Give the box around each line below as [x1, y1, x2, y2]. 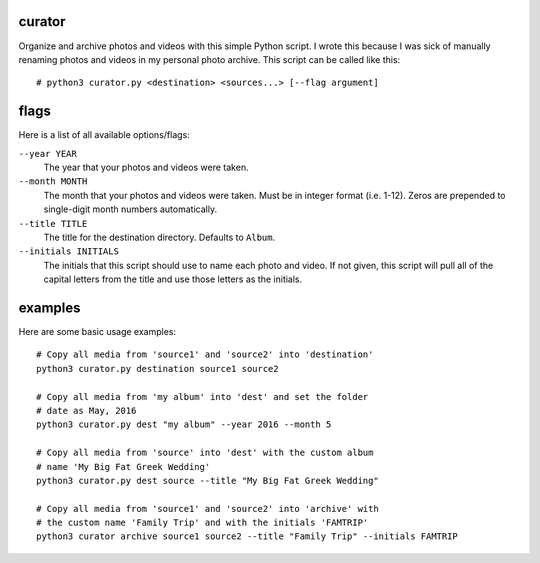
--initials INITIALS [18, 246, 120, 257]
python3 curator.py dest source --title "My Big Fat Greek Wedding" [36, 475, 379, 486]
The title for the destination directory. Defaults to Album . [43, 231, 276, 243]
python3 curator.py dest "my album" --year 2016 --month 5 [36, 419, 332, 430]
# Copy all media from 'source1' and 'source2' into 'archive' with [36, 503, 379, 514]
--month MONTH [18, 176, 88, 187]
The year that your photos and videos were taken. [43, 161, 249, 173]
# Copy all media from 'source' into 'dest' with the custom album [36, 447, 374, 459]
